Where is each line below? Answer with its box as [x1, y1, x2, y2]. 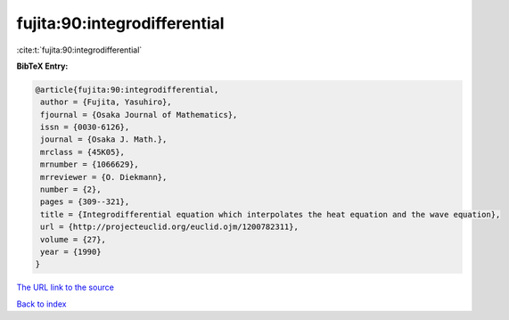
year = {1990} [40, 247, 102, 257]
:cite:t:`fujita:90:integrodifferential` [16, 45, 143, 55]
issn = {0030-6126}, [40, 122, 130, 133]
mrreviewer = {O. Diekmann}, [40, 172, 168, 182]
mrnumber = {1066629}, [40, 160, 140, 169]
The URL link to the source [16, 282, 115, 293]
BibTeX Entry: [16, 61, 69, 71]
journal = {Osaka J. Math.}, [40, 135, 168, 144]
